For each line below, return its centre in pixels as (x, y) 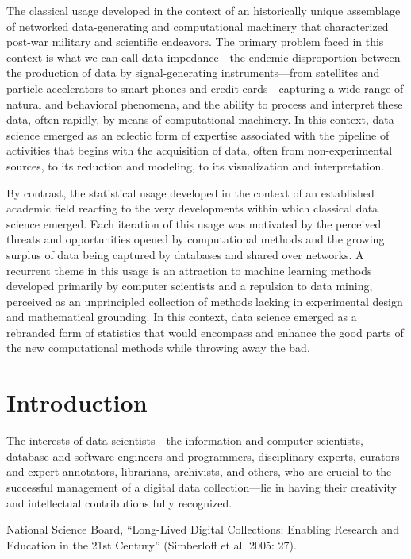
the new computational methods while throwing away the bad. (158, 348)
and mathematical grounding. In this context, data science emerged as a (182, 317)
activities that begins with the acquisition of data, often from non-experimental (200, 150)
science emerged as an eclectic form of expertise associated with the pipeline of (198, 134)
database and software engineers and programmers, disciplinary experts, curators (203, 456)
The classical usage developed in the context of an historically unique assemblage (204, 10)
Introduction (77, 402)
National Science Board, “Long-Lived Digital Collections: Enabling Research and (203, 529)
